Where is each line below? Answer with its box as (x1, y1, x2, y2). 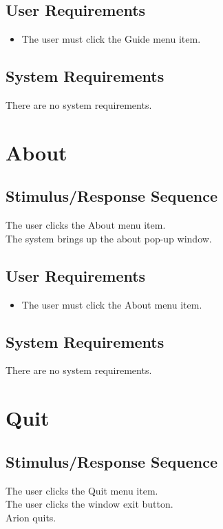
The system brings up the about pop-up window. (6, 231, 212, 245)
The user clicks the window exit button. (6, 497, 173, 511)
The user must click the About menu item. (21, 297, 202, 311)
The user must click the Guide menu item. (21, 32, 201, 46)
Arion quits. (6, 510, 56, 524)
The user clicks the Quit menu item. (6, 483, 158, 497)
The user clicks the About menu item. (6, 218, 166, 232)
